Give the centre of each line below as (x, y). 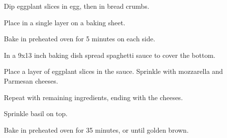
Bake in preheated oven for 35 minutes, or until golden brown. (96, 129)
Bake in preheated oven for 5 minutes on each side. (80, 39)
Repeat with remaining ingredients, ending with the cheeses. (93, 97)
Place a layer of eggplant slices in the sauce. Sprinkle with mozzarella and (113, 71)
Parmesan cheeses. (31, 80)
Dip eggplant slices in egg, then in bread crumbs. (77, 6)
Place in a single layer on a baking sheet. (65, 22)
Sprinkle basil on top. (36, 113)
